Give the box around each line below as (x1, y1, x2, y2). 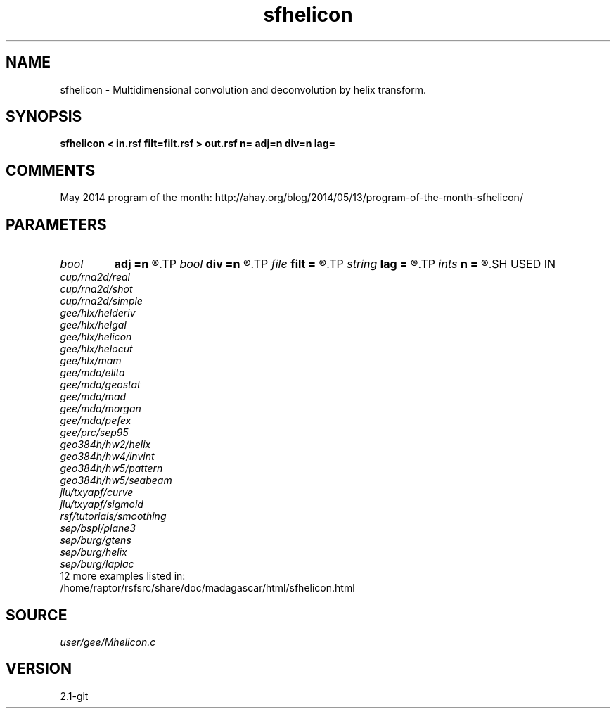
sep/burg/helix (60, 546, 127, 559)
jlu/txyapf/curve (60, 486, 134, 499)
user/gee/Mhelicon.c (60, 635, 156, 648)
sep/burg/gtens (60, 534, 131, 547)
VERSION (6, 660, 72, 678)
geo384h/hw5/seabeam (60, 474, 172, 487)
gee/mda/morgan (60, 402, 141, 415)
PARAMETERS (6, 215, 107, 234)
